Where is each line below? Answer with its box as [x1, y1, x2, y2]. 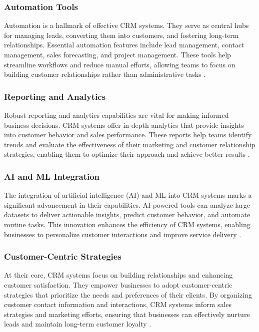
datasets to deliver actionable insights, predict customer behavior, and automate [4, 209, 250, 220]
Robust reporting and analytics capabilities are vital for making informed [4, 110, 229, 120]
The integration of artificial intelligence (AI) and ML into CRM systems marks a [4, 190, 252, 200]
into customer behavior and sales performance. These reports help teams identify [4, 129, 252, 140]
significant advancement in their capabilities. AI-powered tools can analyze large [4, 199, 250, 210]
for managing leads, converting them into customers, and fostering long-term [4, 29, 239, 40]
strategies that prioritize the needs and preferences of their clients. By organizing [4, 289, 252, 300]
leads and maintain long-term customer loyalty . [4, 319, 151, 329]
